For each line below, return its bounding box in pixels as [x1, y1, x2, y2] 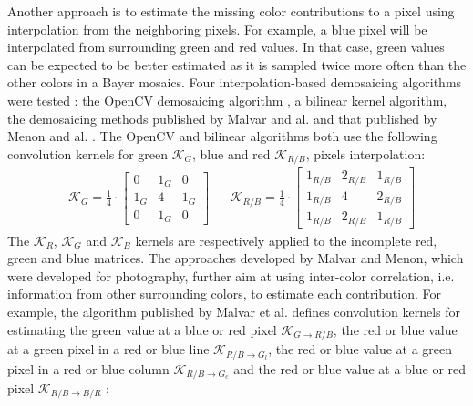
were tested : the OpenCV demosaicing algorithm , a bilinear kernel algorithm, [7, 90, 447, 109]
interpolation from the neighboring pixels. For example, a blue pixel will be [7, 19, 427, 38]
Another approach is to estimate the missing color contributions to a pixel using [7, 2, 455, 20]
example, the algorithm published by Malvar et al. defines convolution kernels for [7, 302, 461, 321]
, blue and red [192, 144, 271, 163]
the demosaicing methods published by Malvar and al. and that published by [7, 108, 437, 127]
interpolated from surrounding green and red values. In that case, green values [7, 37, 445, 56]
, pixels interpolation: [305, 144, 426, 163]
